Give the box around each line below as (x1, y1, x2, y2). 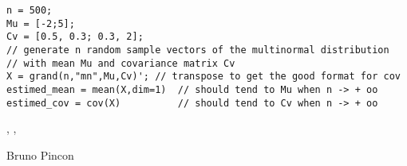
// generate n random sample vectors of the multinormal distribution (6, 44, 389, 56)
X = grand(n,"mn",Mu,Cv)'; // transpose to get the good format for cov (6, 71, 401, 83)
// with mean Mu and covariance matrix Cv (6, 57, 235, 69)
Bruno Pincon (6, 146, 74, 163)
